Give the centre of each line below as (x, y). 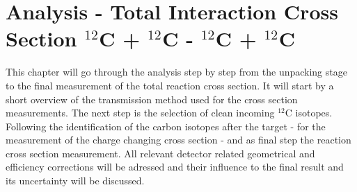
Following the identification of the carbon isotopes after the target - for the (166, 126)
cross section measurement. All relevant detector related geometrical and (160, 153)
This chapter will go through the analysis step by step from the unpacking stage (176, 72)
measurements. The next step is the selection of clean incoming (140, 113)
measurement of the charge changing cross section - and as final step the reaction (178, 140)
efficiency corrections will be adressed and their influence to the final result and (175, 167)
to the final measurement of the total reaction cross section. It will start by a (170, 85)
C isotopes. (309, 113)
